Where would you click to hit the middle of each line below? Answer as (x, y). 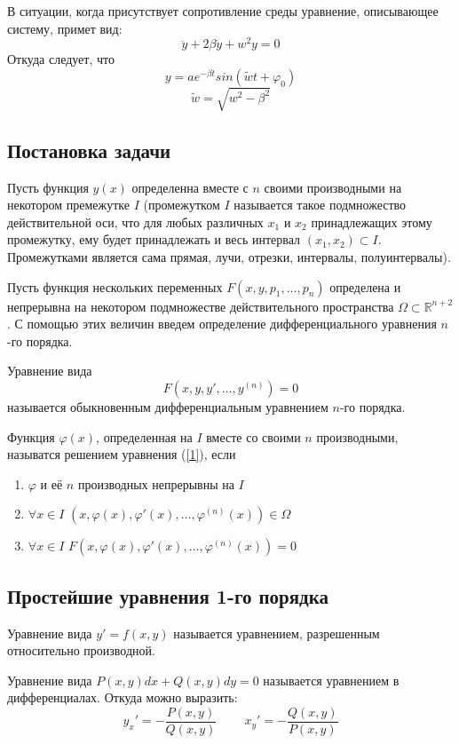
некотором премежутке (69, 205)
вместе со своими (253, 436)
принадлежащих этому (372, 222)
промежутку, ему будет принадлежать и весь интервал (154, 239)
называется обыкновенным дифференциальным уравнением (168, 406)
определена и (365, 286)
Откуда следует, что (61, 59)
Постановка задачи (89, 150)
